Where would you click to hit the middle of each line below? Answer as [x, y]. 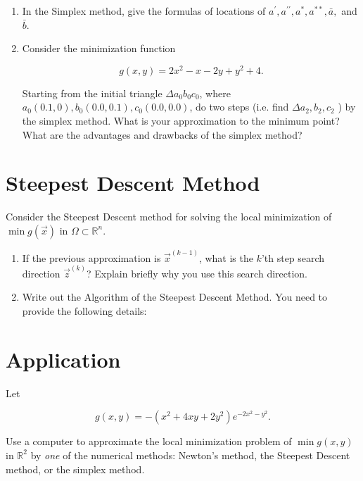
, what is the [226, 257]
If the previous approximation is [91, 257]
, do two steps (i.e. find [239, 107]
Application [63, 359]
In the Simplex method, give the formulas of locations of [144, 11]
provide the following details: [84, 311]
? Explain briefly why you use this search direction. [197, 273]
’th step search [293, 257]
